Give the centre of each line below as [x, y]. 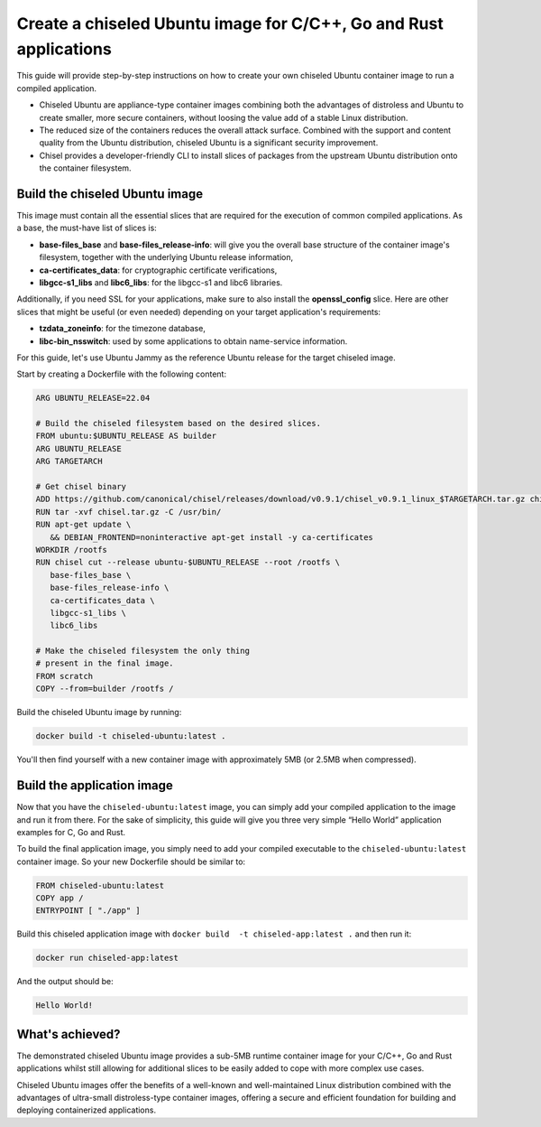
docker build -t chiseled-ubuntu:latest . [131, 736]
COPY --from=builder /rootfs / [105, 689]
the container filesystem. [85, 168]
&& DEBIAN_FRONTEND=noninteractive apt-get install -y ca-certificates [212, 537]
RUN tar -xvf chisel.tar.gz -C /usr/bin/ [128, 512]
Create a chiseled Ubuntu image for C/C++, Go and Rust [230, 23]
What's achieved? [69, 1034]
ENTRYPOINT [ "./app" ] [88, 911]
